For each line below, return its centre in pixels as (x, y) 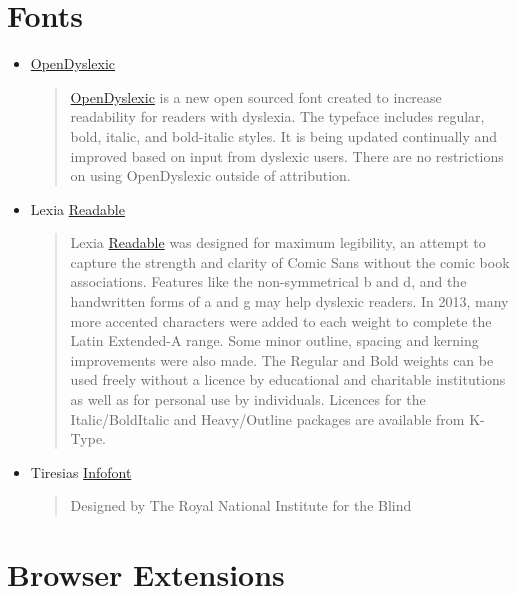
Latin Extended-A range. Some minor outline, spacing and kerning (274, 340)
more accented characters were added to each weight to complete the (281, 320)
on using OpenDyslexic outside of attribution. (210, 175)
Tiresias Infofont (81, 471)
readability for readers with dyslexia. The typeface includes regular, (277, 116)
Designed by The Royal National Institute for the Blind (241, 505)
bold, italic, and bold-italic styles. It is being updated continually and (284, 135)
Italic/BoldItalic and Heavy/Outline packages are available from (267, 418)
